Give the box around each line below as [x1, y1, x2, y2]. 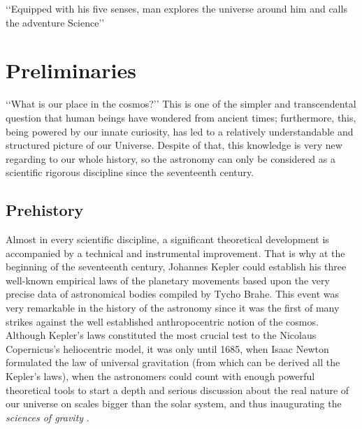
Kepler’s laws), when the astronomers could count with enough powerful [6, 369, 315, 384]
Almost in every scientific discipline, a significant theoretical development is [6, 232, 329, 247]
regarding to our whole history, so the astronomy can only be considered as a [6, 151, 335, 166]
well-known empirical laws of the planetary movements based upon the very [6, 272, 330, 287]
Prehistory [6, 199, 84, 221]
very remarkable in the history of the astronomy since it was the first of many [6, 300, 340, 315]
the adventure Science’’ [6, 15, 105, 29]
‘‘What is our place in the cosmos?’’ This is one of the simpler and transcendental [6, 96, 356, 111]
